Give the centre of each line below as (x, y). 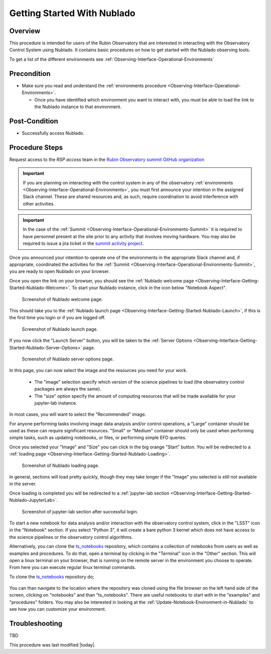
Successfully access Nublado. (53, 133)
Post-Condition (34, 121)
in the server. (23, 484)
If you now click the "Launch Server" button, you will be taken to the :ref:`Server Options (101, 341)
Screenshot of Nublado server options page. (68, 359)
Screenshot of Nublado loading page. (61, 465)
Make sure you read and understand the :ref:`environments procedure (94, 85)
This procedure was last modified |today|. (52, 645)
